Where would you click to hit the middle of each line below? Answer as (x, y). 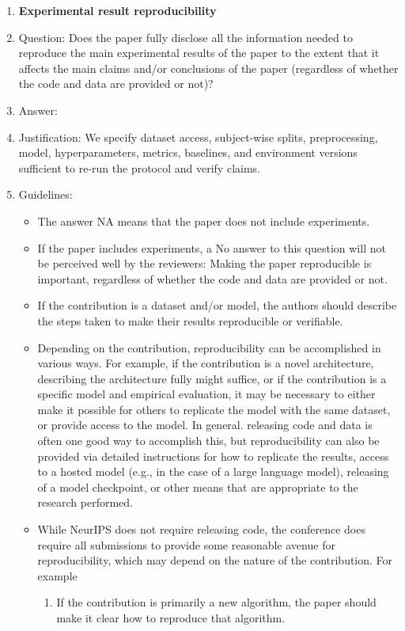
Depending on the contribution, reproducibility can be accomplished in (209, 347)
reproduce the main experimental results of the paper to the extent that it (199, 53)
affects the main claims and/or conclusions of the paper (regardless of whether (208, 68)
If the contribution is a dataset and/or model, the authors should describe (217, 305)
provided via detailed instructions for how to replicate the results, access (213, 456)
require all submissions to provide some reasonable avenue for (186, 544)
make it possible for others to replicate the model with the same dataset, (214, 409)
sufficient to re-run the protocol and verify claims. (139, 167)
